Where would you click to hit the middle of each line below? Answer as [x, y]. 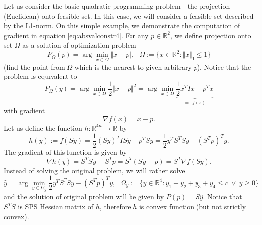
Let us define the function [43, 127]
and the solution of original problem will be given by [84, 196]
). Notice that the [224, 66]
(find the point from [34, 66]
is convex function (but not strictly [193, 206]
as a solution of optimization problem [79, 45]
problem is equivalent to [41, 76]
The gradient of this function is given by [65, 152]
